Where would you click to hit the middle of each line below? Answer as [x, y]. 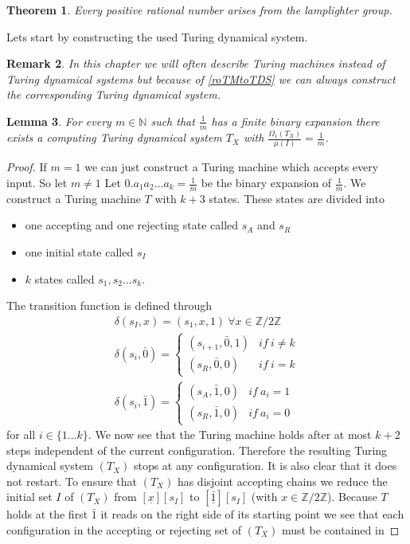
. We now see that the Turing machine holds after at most [230, 434]
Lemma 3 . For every [59, 121]
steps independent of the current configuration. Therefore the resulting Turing [197, 450]
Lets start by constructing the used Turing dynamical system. [157, 36]
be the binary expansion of [266, 183]
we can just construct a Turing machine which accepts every [232, 167]
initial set [29, 497]
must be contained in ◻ [340, 530]
